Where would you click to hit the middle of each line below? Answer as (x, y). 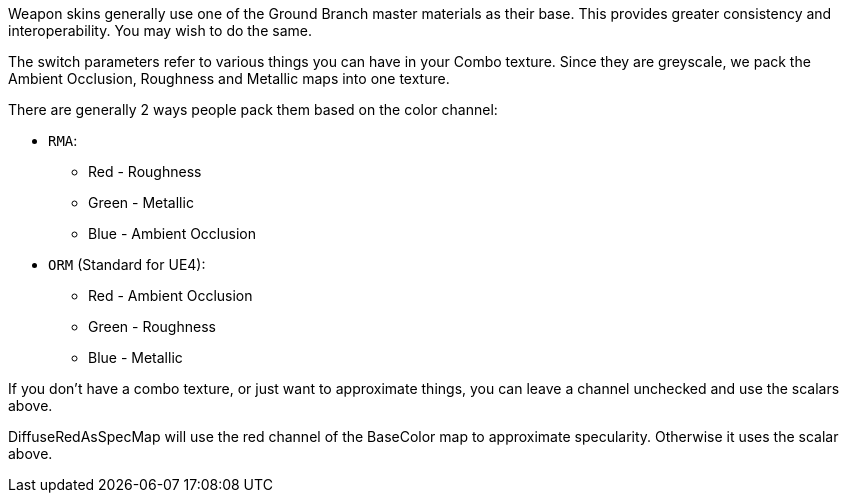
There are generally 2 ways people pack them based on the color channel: (253, 109)
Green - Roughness (152, 326)
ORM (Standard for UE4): (127, 264)
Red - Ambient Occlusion (170, 295)
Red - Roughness (145, 171)
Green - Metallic (141, 202)
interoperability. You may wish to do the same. (160, 30)
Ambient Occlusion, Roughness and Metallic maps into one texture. (229, 78)
